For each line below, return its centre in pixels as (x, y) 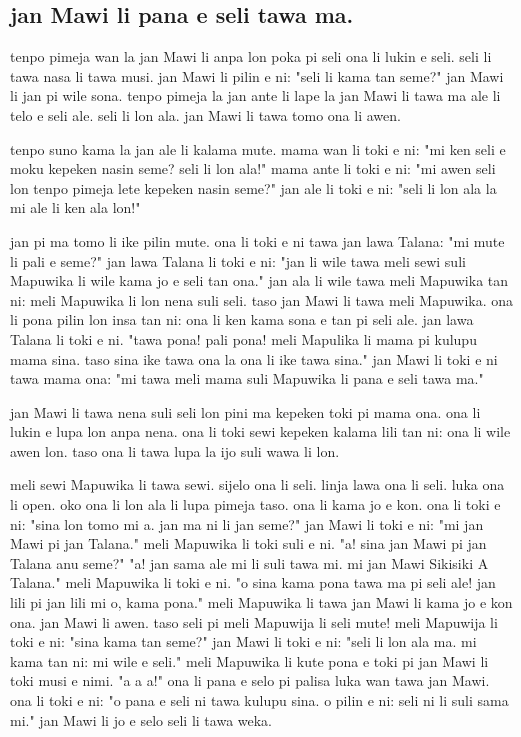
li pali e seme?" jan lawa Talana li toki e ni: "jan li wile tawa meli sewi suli (238, 260)
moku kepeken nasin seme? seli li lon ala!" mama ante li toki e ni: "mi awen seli (253, 168)
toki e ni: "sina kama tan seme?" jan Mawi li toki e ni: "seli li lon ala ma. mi (243, 641)
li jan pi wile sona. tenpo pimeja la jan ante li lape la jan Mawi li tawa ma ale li (255, 95)
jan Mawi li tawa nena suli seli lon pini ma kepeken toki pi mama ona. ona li (245, 411)
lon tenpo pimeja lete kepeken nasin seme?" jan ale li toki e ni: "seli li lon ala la (253, 187)
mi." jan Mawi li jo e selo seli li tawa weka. (141, 719)
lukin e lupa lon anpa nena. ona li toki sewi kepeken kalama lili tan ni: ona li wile (260, 431)
